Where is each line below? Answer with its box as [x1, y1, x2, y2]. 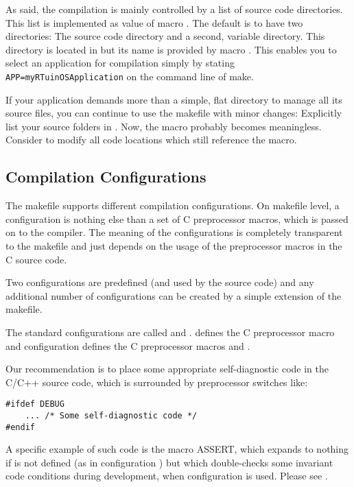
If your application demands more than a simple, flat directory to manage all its [5, 92, 342, 106]
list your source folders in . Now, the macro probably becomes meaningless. [5, 119, 322, 133]
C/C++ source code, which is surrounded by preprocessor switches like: [5, 375, 308, 389]
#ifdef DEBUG [5, 399, 64, 409]
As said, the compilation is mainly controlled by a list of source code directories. [5, 2, 343, 16]
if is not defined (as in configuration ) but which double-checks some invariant [5, 455, 333, 469]
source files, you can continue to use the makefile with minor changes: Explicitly [5, 106, 342, 120]
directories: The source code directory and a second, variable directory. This [5, 29, 325, 43]
